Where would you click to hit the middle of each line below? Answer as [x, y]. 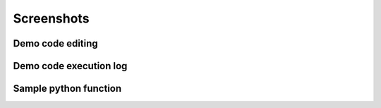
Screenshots [51, 18]
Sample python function [67, 89]
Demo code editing [55, 43]
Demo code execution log [70, 66]
